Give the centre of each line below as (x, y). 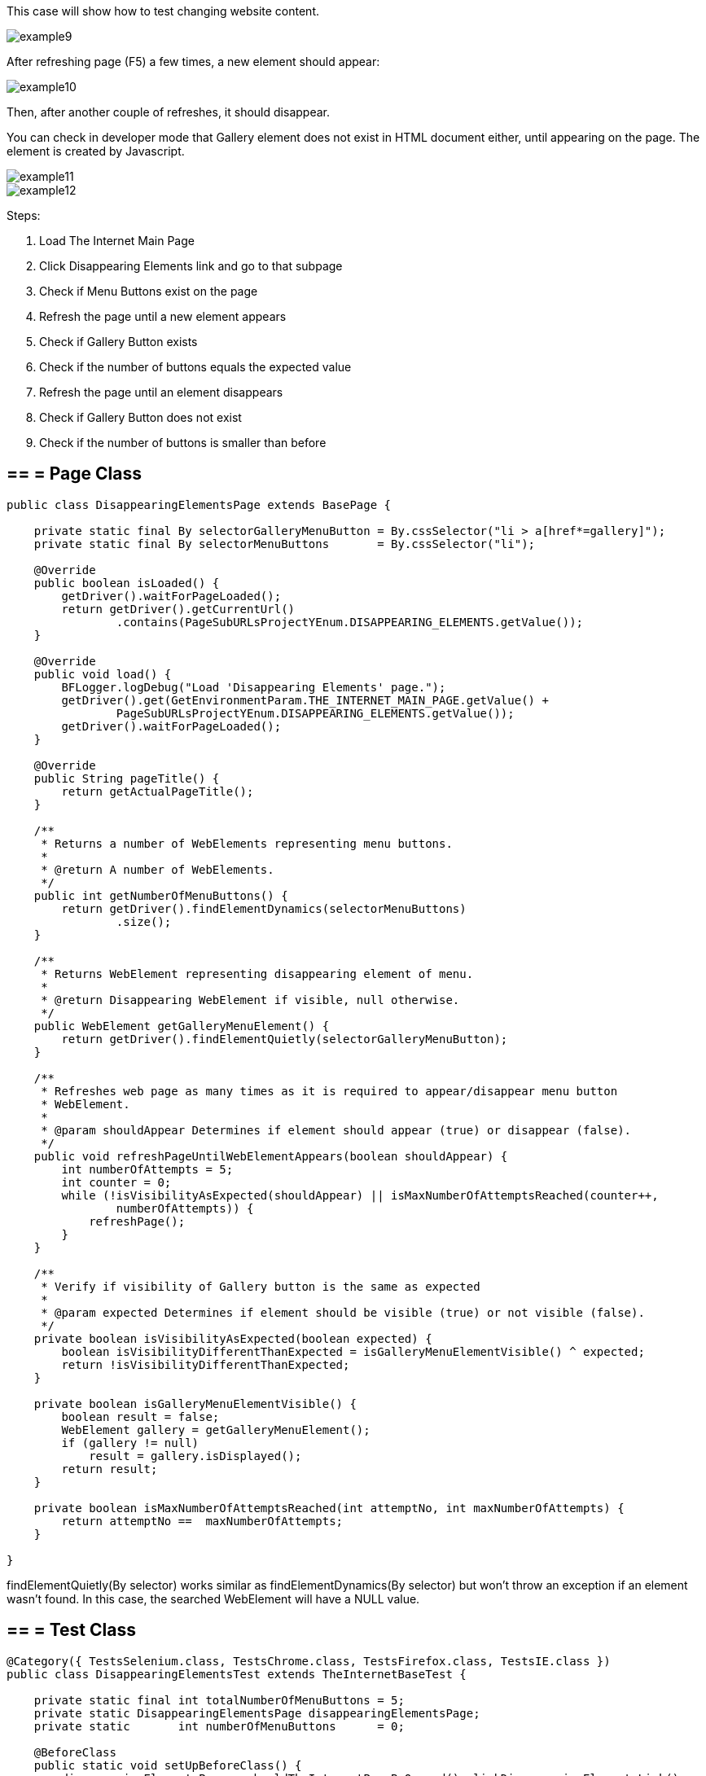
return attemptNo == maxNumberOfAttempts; (202, 1521)
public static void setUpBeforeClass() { (168, 1765)
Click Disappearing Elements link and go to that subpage (191, 266)
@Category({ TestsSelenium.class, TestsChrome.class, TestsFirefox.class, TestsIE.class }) (309, 1661)
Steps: (24, 215)
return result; (110, 1469)
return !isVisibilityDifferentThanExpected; (206, 1364)
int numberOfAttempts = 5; (147, 1169)
